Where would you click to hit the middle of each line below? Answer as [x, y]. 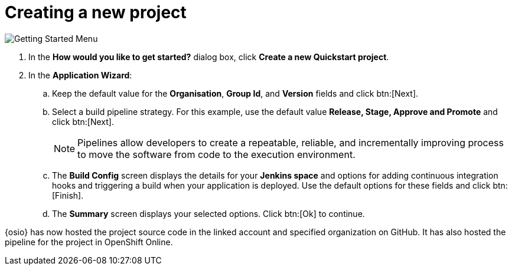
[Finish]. [68, 195]
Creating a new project [96, 12]
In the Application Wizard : [80, 75]
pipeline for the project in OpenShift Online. [89, 242]
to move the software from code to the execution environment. [216, 154]
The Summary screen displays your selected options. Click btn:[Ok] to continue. [208, 213]
